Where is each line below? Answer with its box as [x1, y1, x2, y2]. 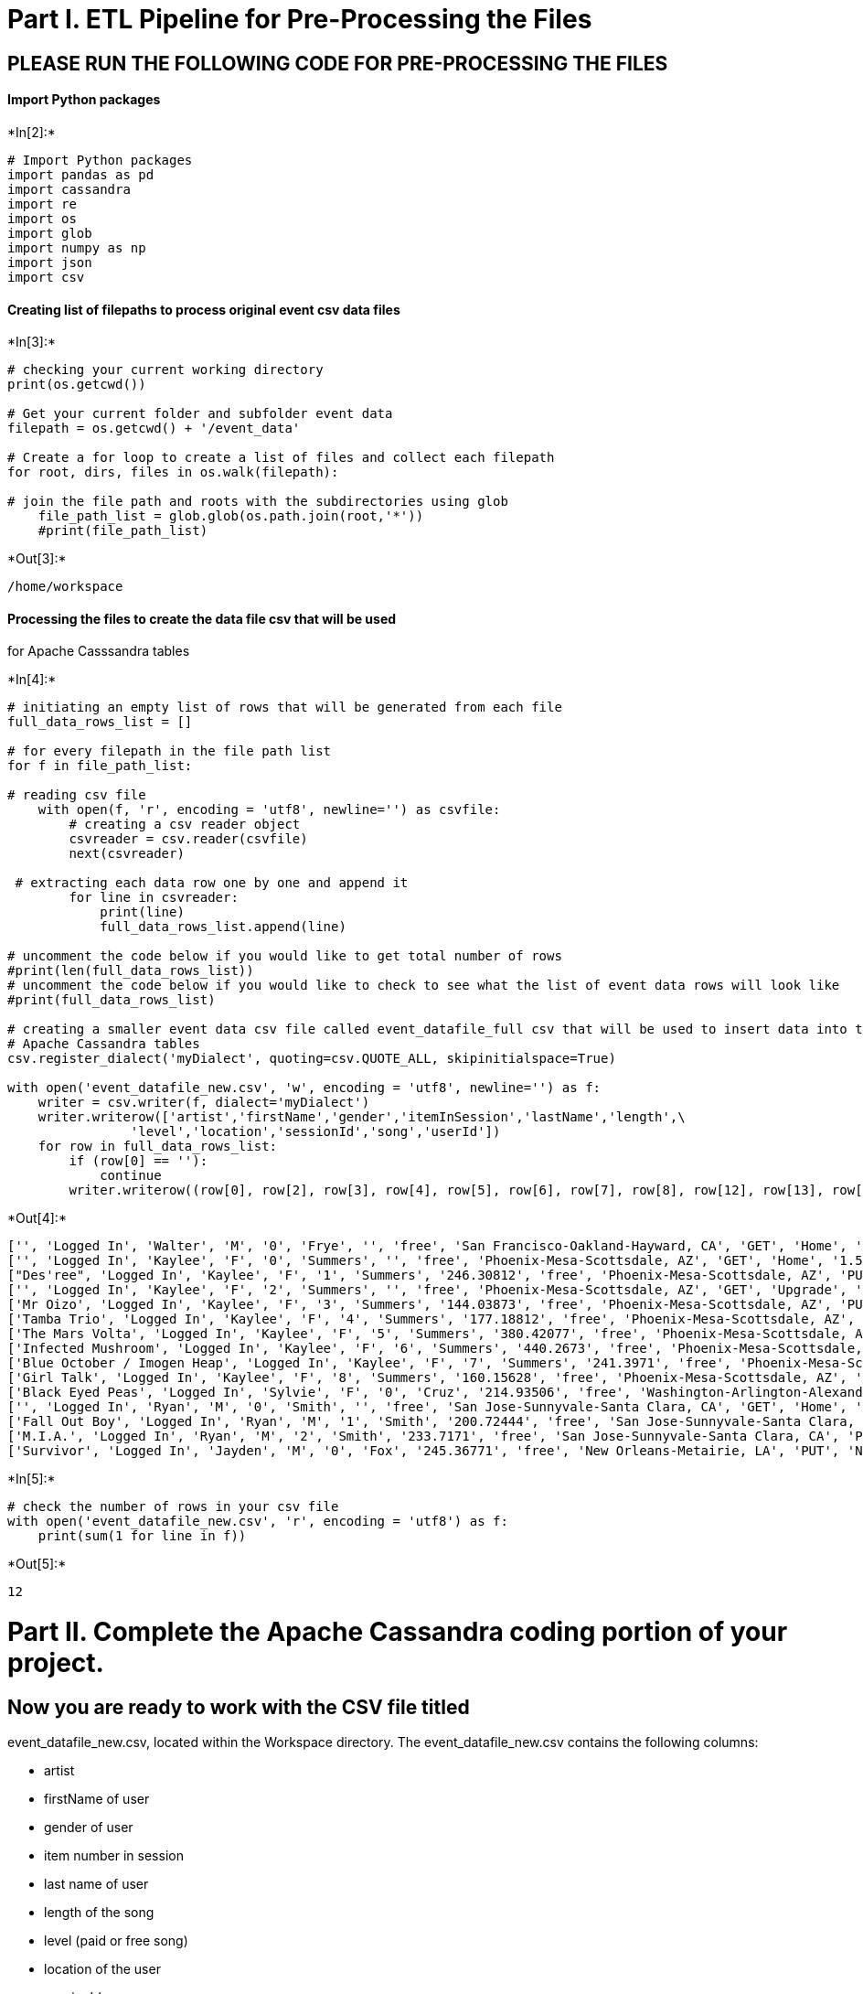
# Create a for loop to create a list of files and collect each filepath [7, 450, 555, 466]
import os [7, 210, 77, 226]
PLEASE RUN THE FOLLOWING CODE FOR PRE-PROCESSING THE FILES [7, 51, 668, 75]
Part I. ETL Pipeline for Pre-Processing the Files [7, 4, 592, 35]
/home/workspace [7, 579, 123, 595]
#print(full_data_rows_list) [7, 992, 216, 1008]
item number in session [44, 1848, 184, 1864]
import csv [7, 269, 85, 284]
